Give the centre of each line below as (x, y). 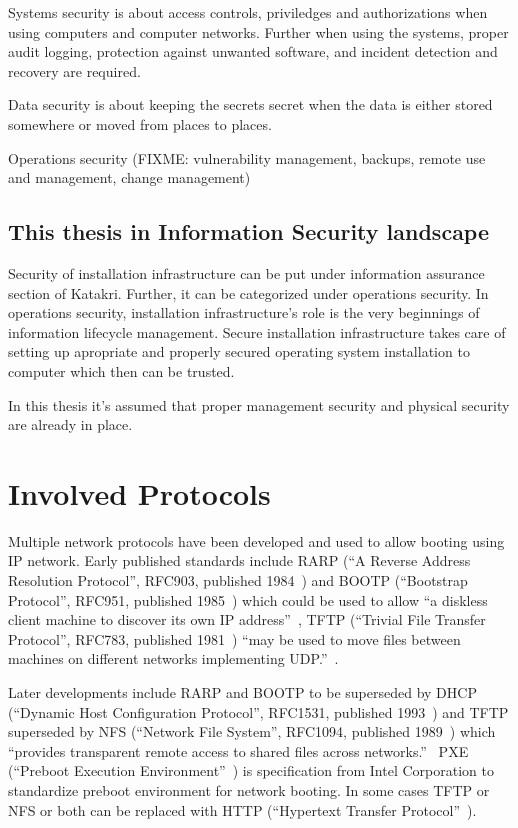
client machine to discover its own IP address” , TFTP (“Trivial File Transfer (247, 619)
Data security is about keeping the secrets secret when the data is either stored (250, 104)
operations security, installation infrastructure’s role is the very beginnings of (244, 312)
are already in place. (70, 424)
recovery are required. (74, 70)
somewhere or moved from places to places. (140, 123)
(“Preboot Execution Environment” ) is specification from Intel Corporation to (251, 770)
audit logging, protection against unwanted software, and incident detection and (253, 51)
